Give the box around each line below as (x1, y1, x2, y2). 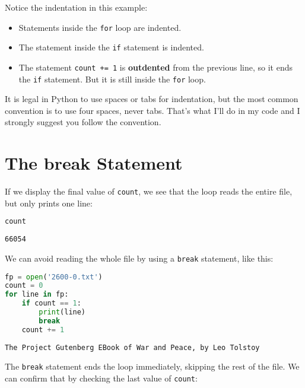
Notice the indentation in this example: (5, 1, 148, 13)
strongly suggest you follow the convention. (5, 116, 161, 128)
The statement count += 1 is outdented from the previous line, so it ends (18, 61, 293, 73)
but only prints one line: (5, 196, 93, 209)
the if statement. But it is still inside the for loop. (18, 72, 206, 85)
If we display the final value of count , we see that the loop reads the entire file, (5, 185, 293, 198)
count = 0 (5, 281, 43, 290)
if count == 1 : (21, 299, 81, 308)
